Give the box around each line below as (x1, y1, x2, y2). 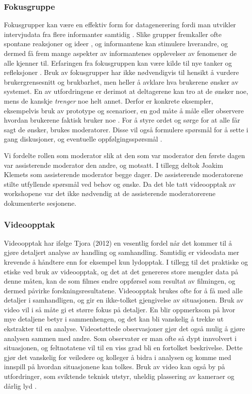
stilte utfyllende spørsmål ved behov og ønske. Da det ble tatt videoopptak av (4, 179, 236, 189)
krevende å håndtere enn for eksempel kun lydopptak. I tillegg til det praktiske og (4, 256, 248, 267)
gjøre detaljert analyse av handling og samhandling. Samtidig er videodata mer (4, 247, 239, 257)
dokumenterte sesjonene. (4, 197, 77, 208)
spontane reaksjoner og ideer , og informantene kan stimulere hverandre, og (4, 38, 228, 49)
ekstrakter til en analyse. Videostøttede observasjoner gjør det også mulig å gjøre (4, 323, 245, 334)
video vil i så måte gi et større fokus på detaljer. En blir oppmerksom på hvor (4, 304, 235, 314)
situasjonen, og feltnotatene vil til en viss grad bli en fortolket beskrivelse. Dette (4, 342, 243, 353)
